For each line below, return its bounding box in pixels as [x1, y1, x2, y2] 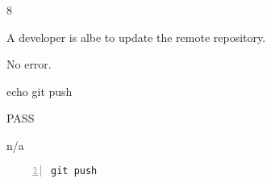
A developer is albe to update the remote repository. [6, 28, 266, 45]
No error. [6, 56, 52, 73]
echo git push [6, 82, 73, 99]
